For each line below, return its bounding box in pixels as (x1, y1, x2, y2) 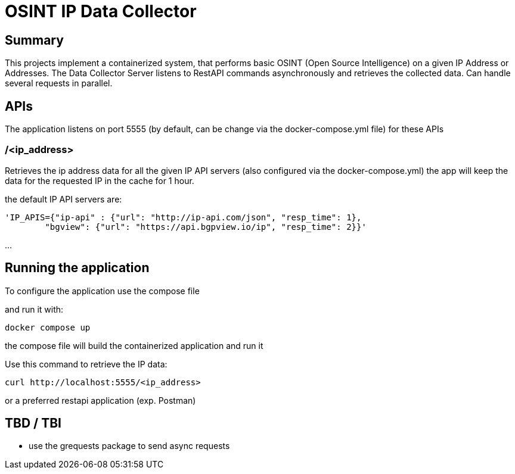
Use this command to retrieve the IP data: (5, 358, 167, 369)
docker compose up (5, 322, 91, 332)
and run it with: (5, 304, 64, 314)
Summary (5, 32, 64, 48)
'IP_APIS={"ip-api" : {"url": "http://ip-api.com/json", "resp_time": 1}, (5, 212, 362, 222)
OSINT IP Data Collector (5, 1, 197, 21)
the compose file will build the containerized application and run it (5, 340, 263, 351)
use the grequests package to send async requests (29, 441, 230, 451)
